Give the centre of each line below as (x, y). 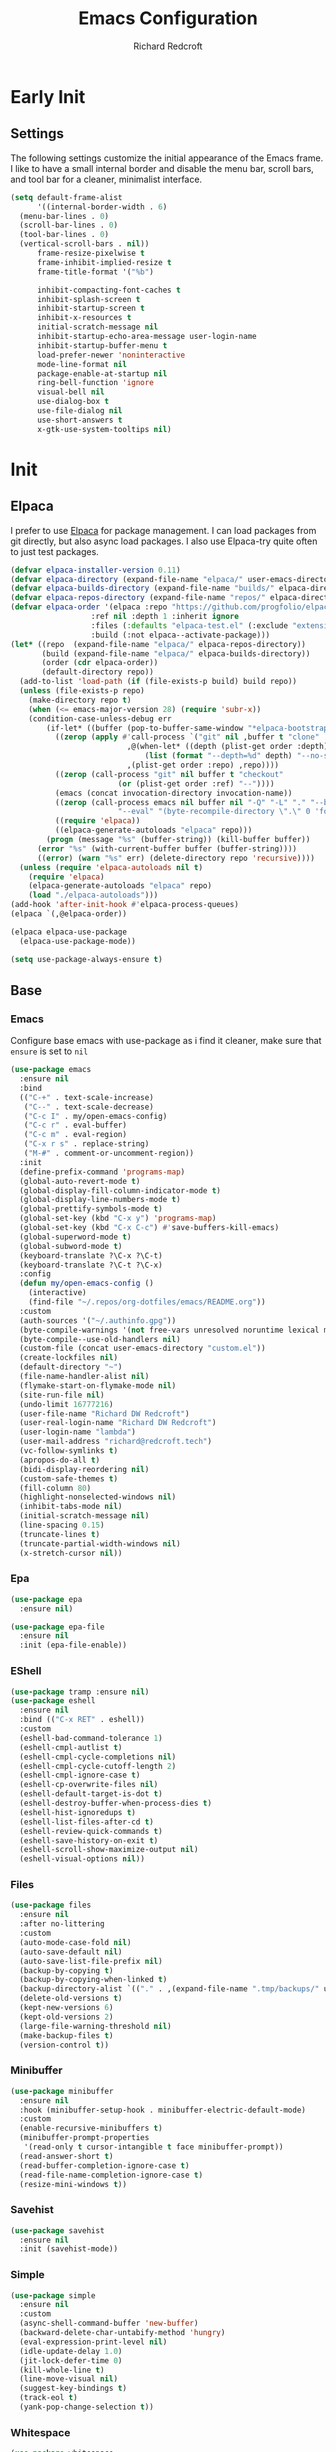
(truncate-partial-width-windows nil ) (100, 1543)
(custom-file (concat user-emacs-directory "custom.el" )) (143, 1348)
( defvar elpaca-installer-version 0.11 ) (96, 570)
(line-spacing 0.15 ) (62, 1525)
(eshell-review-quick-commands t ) (91, 1831)
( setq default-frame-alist (66, 197)
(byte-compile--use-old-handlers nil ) (100, 1339)
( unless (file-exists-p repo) (82, 691)
